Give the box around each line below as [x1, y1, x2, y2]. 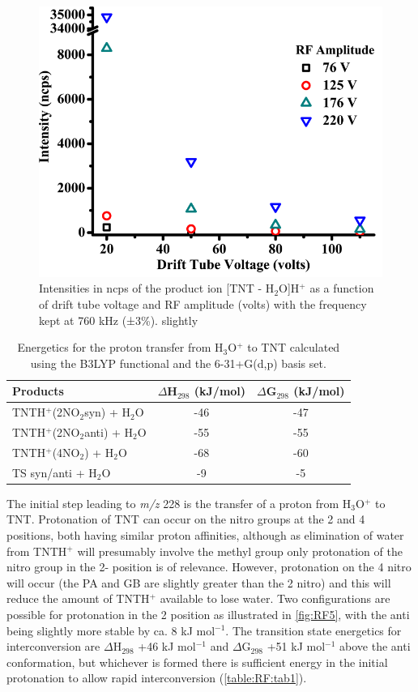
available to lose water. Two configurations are [160, 590, 390, 607]
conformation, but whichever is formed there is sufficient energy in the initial [6, 653, 388, 670]
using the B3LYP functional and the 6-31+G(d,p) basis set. [30, 354, 326, 371]
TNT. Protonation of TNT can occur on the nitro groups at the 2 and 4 [6, 510, 365, 528]
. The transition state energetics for [225, 622, 402, 639]
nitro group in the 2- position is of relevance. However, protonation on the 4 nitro [6, 558, 412, 575]
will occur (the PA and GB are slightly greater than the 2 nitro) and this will [6, 574, 391, 591]
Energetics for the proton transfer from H [17, 339, 224, 356]
